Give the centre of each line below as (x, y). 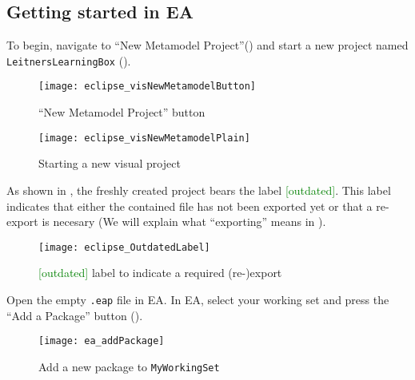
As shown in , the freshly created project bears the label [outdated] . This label (199, 190)
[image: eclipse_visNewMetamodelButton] (148, 87)
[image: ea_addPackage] (102, 341)
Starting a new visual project (110, 163)
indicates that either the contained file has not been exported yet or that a (190, 206)
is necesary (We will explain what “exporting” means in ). (184, 222)
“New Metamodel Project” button (122, 112)
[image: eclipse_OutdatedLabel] (124, 247)
